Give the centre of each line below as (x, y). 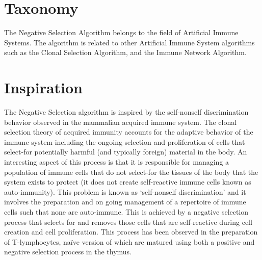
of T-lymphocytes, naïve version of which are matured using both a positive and (129, 241)
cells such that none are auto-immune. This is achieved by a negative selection (126, 211)
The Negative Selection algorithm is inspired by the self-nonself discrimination (126, 112)
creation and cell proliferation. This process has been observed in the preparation (131, 232)
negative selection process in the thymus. (68, 252)
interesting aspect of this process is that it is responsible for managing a (117, 162)
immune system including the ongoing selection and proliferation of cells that (125, 141)
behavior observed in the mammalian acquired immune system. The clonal (121, 122)
